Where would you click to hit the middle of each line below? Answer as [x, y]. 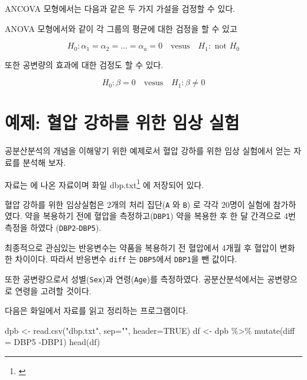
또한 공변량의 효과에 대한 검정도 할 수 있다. [84, 64]
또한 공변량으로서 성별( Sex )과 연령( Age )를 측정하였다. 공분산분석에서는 [135, 279]
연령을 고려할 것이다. [53, 290]
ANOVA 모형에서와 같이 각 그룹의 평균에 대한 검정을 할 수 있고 [121, 28]
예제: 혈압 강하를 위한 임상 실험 [122, 122]
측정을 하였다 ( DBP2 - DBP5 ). [53, 228]
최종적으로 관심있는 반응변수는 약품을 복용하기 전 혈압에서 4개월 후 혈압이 [141, 247]
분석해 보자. [44, 162]
